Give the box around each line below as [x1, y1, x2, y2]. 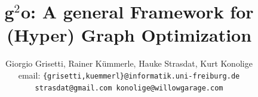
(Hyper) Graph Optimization [6, 23, 252, 47]
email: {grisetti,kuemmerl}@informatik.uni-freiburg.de [18, 68, 240, 81]
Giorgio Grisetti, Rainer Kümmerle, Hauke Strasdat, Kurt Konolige [5, 57, 253, 70]
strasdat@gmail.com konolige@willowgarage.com [35, 83, 223, 92]
